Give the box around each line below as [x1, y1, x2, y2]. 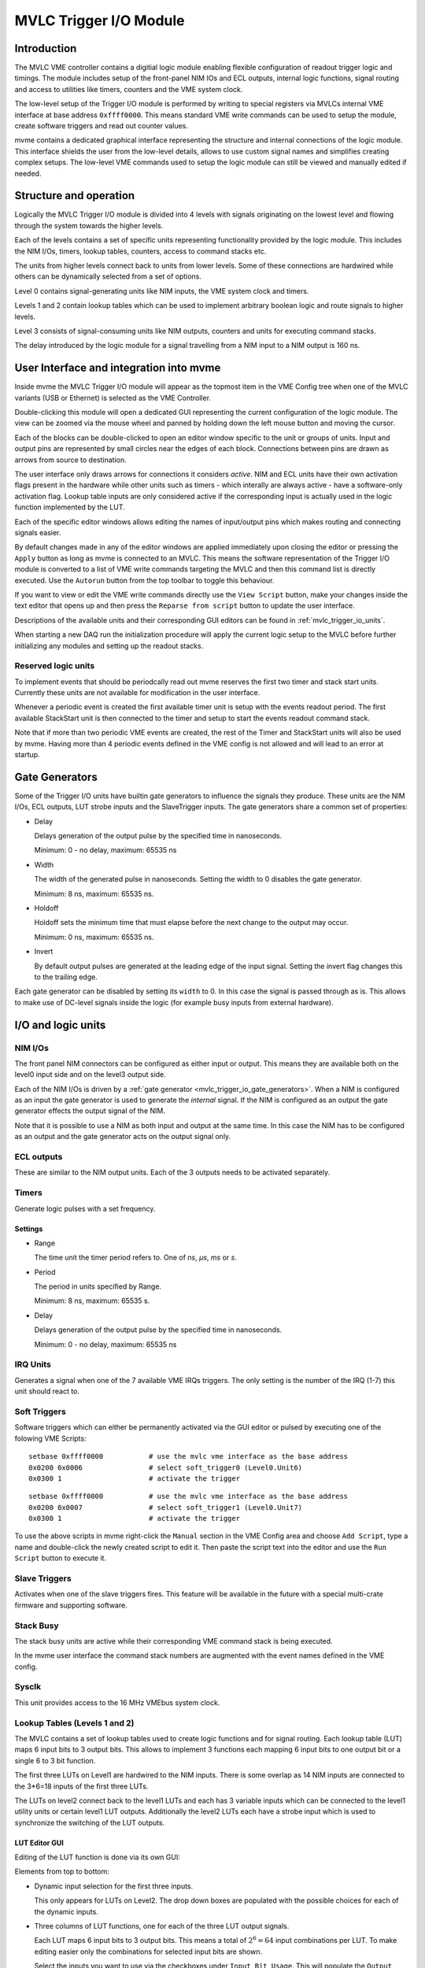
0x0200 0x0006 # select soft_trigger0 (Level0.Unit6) [28, 1463, 303, 1472]
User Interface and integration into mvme [14, 361, 221, 375]
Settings [14, 1224, 43, 1234]
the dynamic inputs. [34, 1907, 98, 1916]
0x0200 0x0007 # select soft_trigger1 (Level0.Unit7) [28, 1503, 303, 1511]
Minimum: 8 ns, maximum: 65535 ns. [34, 889, 154, 898]
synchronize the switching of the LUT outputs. [14, 1818, 165, 1827]
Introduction [14, 42, 77, 55]
